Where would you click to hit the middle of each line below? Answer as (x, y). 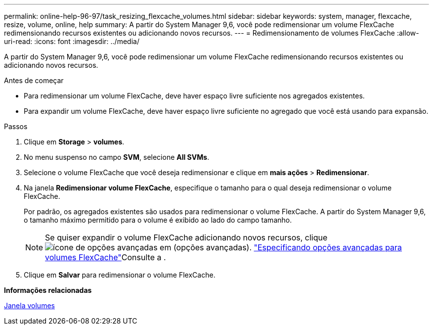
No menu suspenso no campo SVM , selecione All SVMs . (117, 157)
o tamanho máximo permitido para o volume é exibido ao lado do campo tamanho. (158, 220)
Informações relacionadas (48, 290)
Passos (16, 126)
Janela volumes (29, 305)
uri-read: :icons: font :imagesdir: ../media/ (72, 41)
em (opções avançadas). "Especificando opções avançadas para (281, 247)
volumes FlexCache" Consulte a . (106, 257)
